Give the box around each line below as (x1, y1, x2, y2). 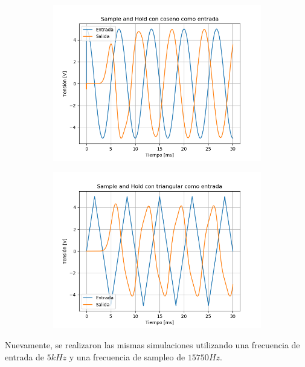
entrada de (5, 350, 44, 363)
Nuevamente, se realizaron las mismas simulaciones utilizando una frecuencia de (5, 339, 300, 351)
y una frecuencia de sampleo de (69, 350, 185, 363)
